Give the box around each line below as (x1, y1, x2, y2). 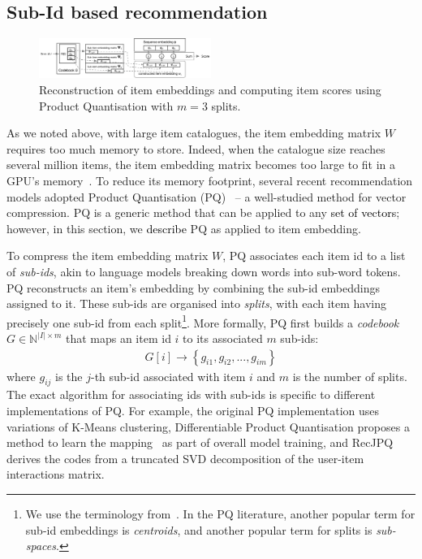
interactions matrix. (6, 466, 105, 483)
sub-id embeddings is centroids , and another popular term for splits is (25, 521, 372, 538)
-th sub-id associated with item (91, 367, 246, 384)
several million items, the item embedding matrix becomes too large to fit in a (6, 156, 396, 173)
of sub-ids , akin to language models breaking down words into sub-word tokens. (6, 263, 401, 279)
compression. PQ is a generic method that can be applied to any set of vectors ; (6, 204, 400, 221)
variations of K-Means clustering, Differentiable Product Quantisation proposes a (6, 418, 410, 435)
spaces (25, 537, 57, 554)
